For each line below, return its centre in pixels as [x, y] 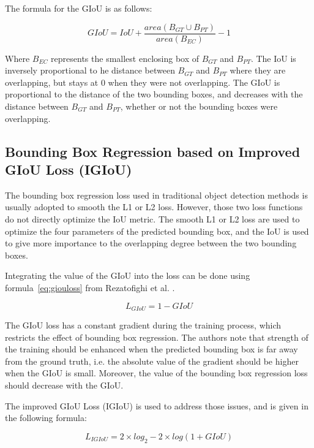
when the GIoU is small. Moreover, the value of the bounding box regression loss [156, 373]
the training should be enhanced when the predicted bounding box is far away [151, 349]
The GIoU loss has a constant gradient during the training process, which [143, 325]
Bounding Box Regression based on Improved [153, 151]
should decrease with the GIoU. [64, 385]
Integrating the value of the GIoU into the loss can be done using [128, 275]
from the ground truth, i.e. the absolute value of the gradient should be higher [152, 361]
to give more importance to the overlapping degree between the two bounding [151, 243]
